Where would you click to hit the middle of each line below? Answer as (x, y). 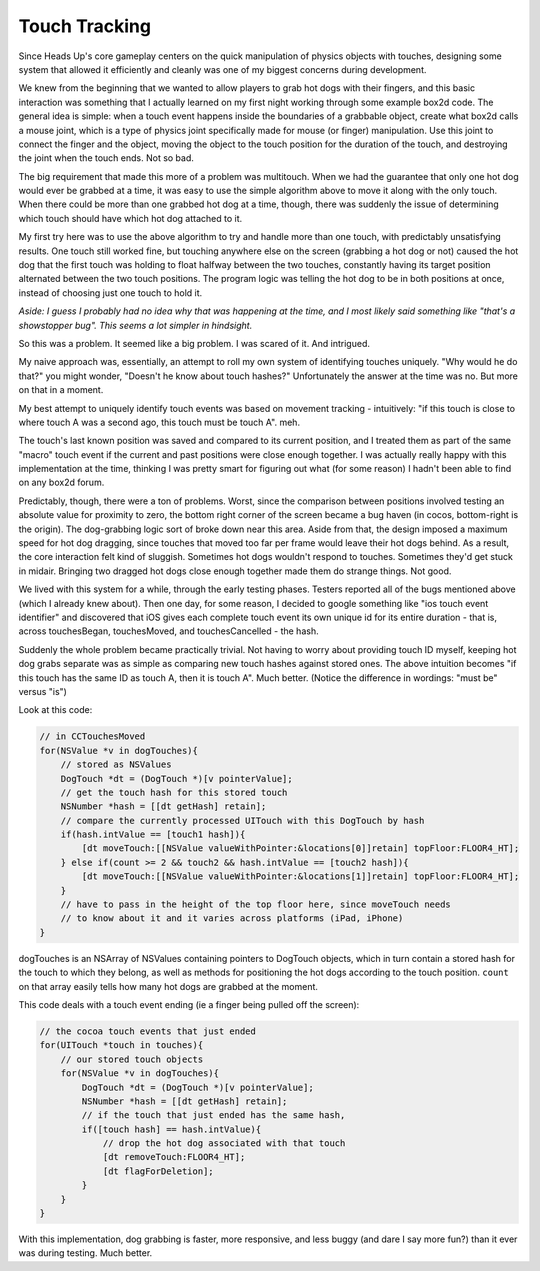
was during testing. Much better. (85, 1253)
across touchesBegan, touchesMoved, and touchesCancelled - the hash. (168, 631)
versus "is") (42, 691)
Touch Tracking (85, 26)
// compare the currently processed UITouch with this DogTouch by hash (242, 820)
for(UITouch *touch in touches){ (121, 1045)
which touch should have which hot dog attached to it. (130, 218)
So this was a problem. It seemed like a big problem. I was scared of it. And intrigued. (194, 343)
